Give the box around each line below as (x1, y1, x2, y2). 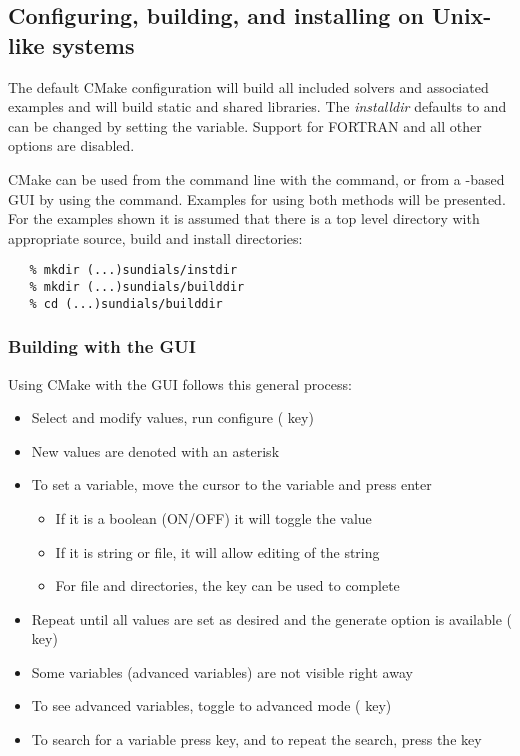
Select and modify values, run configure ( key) (31, 407, 314, 428)
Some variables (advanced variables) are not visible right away (31, 661, 413, 682)
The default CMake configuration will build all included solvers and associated (8, 76, 489, 97)
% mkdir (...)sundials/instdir (29, 263, 238, 278)
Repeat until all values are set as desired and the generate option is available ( (31, 608, 512, 629)
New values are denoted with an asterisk (31, 440, 280, 461)
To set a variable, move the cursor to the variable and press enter (31, 474, 432, 495)
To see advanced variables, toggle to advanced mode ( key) (31, 695, 392, 716)
